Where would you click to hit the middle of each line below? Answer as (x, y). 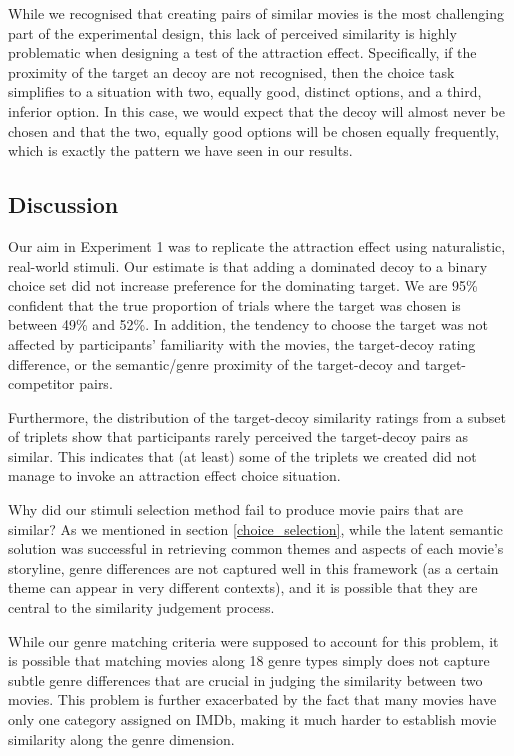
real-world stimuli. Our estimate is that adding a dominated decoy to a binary (248, 265)
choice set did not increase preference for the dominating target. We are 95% (243, 285)
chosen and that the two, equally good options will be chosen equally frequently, (254, 130)
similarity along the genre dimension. (121, 738)
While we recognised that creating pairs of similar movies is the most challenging (256, 13)
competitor (41, 383)
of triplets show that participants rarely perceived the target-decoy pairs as (238, 436)
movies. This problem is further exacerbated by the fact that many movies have (252, 699)
